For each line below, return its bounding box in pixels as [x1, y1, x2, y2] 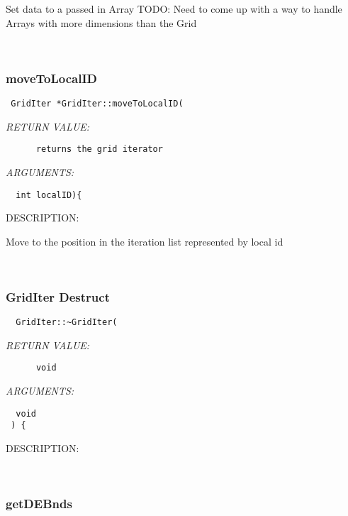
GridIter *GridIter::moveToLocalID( [11, 99, 184, 109]
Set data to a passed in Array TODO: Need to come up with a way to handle [6, 1, 342, 16]
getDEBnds [6, 495, 72, 512]
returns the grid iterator [35, 144, 163, 155]
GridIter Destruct [6, 287, 110, 305]
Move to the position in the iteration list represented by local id [6, 234, 284, 248]
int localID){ [16, 190, 82, 200]
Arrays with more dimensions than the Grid [6, 15, 197, 30]
